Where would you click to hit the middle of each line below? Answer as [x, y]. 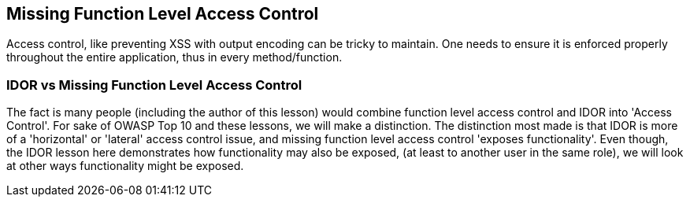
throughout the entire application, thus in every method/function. [174, 57]
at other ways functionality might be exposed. [125, 166]
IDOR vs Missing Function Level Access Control [154, 85]
